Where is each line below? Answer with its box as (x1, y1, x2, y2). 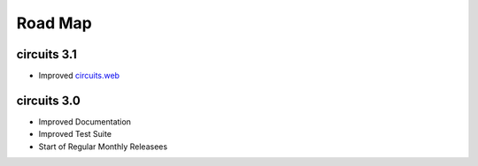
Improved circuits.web (38, 71, 119, 81)
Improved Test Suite (38, 129, 112, 140)
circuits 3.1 (16, 47, 77, 62)
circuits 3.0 (16, 93, 81, 108)
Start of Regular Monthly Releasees (38, 141, 168, 152)
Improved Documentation (38, 116, 132, 127)
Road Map (16, 13, 93, 33)
